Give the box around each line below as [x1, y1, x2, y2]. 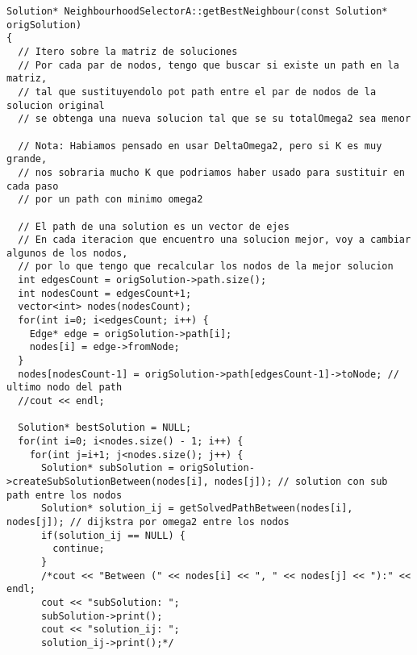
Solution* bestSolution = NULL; [18, 422, 192, 434]
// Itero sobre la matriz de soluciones [18, 45, 238, 57]
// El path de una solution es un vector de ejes [18, 220, 290, 232]
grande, [6, 153, 48, 165]
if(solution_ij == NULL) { [40, 529, 186, 541]
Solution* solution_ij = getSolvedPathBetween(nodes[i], [40, 503, 353, 515]
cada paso [6, 180, 59, 192]
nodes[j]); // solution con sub [214, 475, 388, 487]
